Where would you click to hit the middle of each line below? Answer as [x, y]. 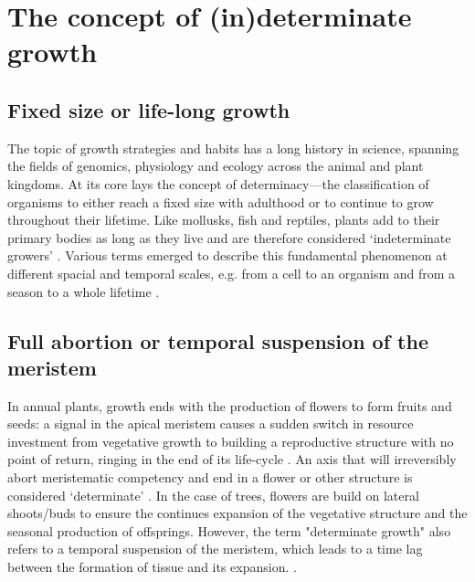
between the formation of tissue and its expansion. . [152, 567]
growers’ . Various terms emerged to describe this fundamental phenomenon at [227, 255]
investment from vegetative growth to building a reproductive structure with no [231, 441]
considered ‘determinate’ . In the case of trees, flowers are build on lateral [213, 495]
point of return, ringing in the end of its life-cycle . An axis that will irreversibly [232, 459]
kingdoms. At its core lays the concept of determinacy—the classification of [218, 183]
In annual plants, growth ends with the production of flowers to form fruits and [230, 405]
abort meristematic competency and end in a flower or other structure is [210, 477]
